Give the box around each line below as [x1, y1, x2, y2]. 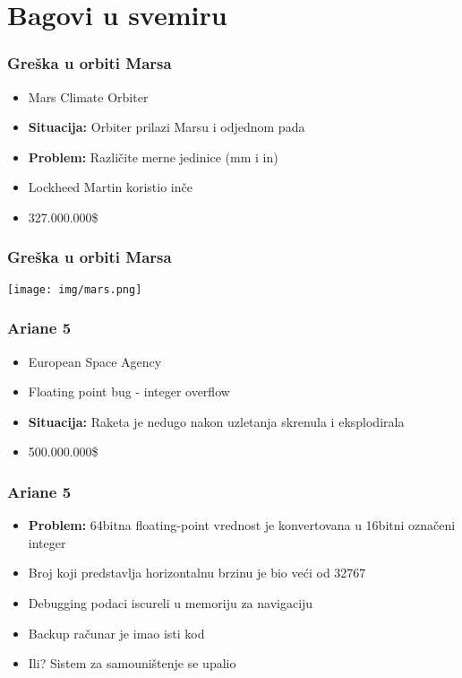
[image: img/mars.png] [7, 282, 142, 296]
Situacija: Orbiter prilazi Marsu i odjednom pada [28, 117, 305, 136]
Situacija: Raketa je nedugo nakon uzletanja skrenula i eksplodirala [28, 412, 405, 430]
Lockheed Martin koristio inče [28, 178, 192, 196]
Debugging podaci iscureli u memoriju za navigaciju [28, 594, 313, 613]
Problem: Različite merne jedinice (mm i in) [28, 147, 278, 166]
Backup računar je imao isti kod [28, 623, 205, 642]
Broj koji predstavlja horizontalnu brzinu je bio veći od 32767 [28, 563, 366, 582]
